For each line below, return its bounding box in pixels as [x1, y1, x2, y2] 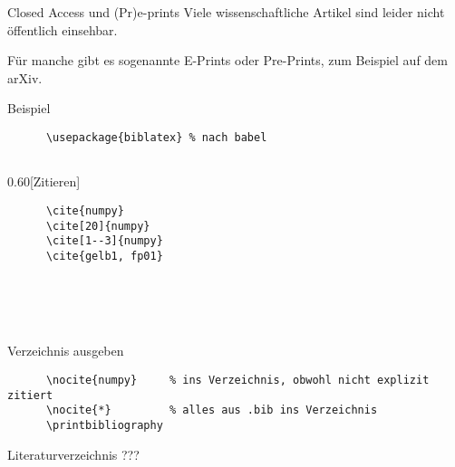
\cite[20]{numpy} [45, 219, 150, 233]
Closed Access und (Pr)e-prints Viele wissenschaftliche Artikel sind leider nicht [7, 3, 445, 21]
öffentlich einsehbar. [7, 20, 118, 39]
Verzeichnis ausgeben [7, 341, 124, 360]
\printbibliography [45, 418, 163, 432]
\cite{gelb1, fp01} [45, 249, 163, 262]
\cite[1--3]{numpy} [45, 234, 163, 248]
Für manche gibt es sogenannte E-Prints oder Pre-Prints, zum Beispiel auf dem [7, 51, 448, 70]
